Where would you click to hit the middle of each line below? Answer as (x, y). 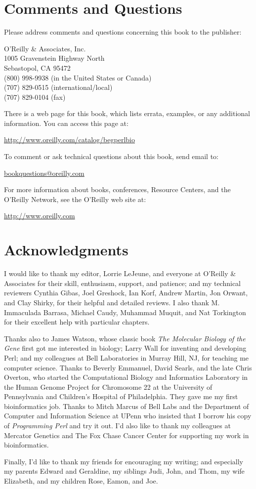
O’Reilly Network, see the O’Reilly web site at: (75, 199)
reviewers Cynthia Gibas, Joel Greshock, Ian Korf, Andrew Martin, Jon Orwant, (126, 293)
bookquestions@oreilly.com (44, 173)
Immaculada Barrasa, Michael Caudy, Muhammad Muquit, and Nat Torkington (125, 312)
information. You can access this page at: (66, 123)
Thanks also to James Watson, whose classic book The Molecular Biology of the (125, 338)
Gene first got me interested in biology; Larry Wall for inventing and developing (125, 348)
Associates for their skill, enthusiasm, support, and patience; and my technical (122, 283)
